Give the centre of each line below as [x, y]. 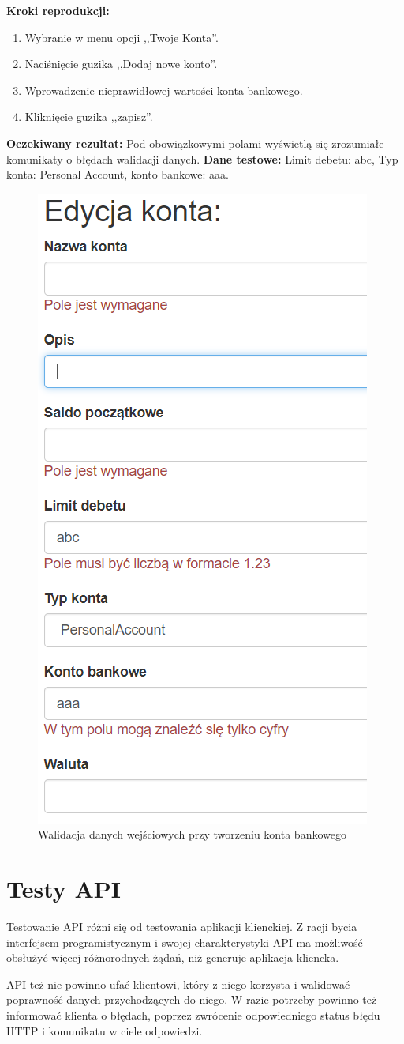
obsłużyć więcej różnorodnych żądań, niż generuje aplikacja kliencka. [173, 957]
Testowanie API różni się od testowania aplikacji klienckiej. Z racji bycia [182, 927]
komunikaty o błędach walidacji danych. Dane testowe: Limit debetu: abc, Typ [202, 158]
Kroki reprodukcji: [58, 10]
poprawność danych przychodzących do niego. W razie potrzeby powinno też [192, 999]
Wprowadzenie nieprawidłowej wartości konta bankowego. [164, 90]
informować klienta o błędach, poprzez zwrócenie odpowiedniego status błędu [193, 1015]
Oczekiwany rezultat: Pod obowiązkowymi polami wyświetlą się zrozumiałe [195, 143]
